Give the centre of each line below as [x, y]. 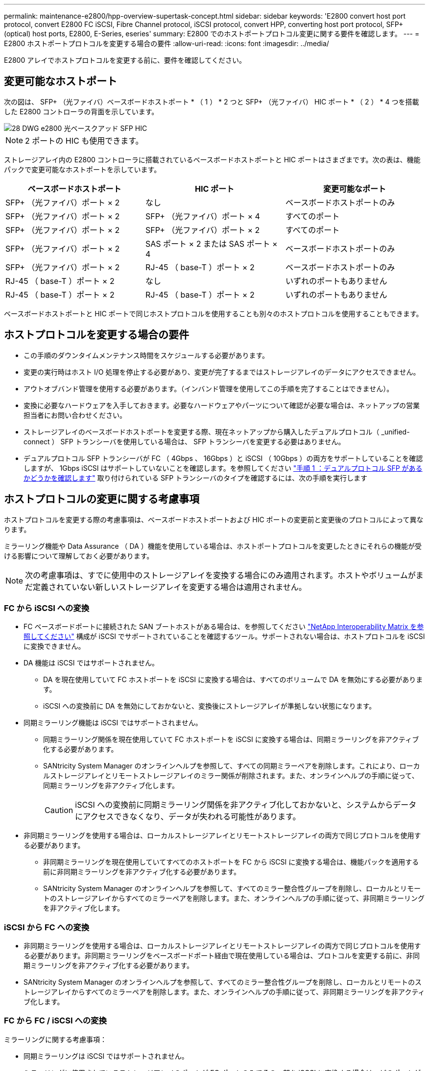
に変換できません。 [54, 646]
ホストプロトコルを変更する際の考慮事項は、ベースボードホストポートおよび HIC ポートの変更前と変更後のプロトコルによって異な [214, 519]
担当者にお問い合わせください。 [75, 415]
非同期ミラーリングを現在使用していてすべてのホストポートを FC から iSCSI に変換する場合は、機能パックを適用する [231, 862]
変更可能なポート [354, 189]
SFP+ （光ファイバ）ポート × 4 [203, 216]
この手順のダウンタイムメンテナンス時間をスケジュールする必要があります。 [146, 355]
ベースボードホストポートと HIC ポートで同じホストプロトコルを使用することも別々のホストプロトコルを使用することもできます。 [214, 313]
